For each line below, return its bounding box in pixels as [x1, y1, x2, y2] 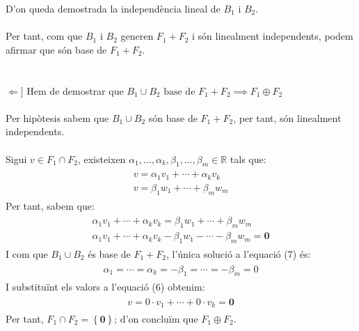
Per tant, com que [6, 29, 83, 43]
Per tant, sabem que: [6, 198, 95, 213]
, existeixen [77, 151, 126, 166]
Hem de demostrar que [26, 83, 124, 98]
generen [120, 29, 154, 43]
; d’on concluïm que [114, 311, 198, 325]
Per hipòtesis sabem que [6, 110, 109, 125]
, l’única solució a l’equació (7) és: [166, 246, 311, 261]
